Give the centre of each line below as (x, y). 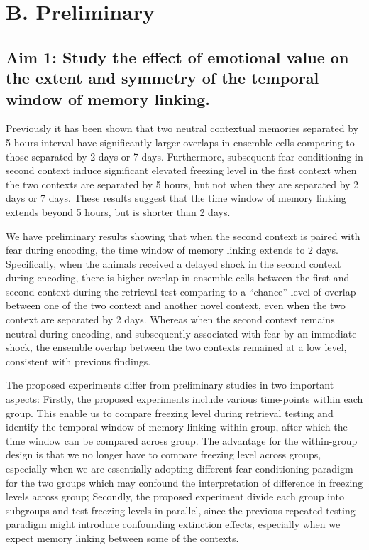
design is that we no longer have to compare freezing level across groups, (164, 454)
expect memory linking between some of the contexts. (122, 538)
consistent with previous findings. (78, 361)
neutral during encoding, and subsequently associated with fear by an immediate (181, 333)
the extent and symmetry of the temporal (163, 78)
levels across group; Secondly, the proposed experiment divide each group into (175, 496)
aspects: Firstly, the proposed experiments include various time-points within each (184, 399)
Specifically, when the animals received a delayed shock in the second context (174, 263)
